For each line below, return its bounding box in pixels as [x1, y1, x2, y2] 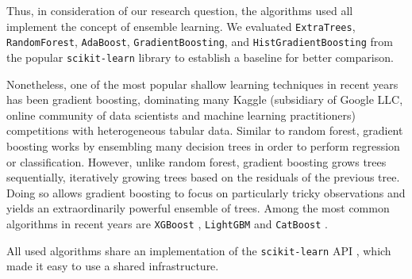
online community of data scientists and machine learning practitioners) [6, 106, 356, 123]
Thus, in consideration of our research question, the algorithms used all [6, 2, 353, 18]
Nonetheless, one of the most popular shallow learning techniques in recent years [6, 75, 399, 92]
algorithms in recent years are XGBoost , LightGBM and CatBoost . [6, 215, 328, 231]
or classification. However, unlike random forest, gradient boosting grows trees [6, 153, 387, 170]
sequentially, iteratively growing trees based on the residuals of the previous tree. [6, 169, 400, 185]
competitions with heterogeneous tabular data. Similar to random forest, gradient [6, 122, 403, 139]
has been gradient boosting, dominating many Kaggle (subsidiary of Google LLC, [6, 91, 403, 108]
